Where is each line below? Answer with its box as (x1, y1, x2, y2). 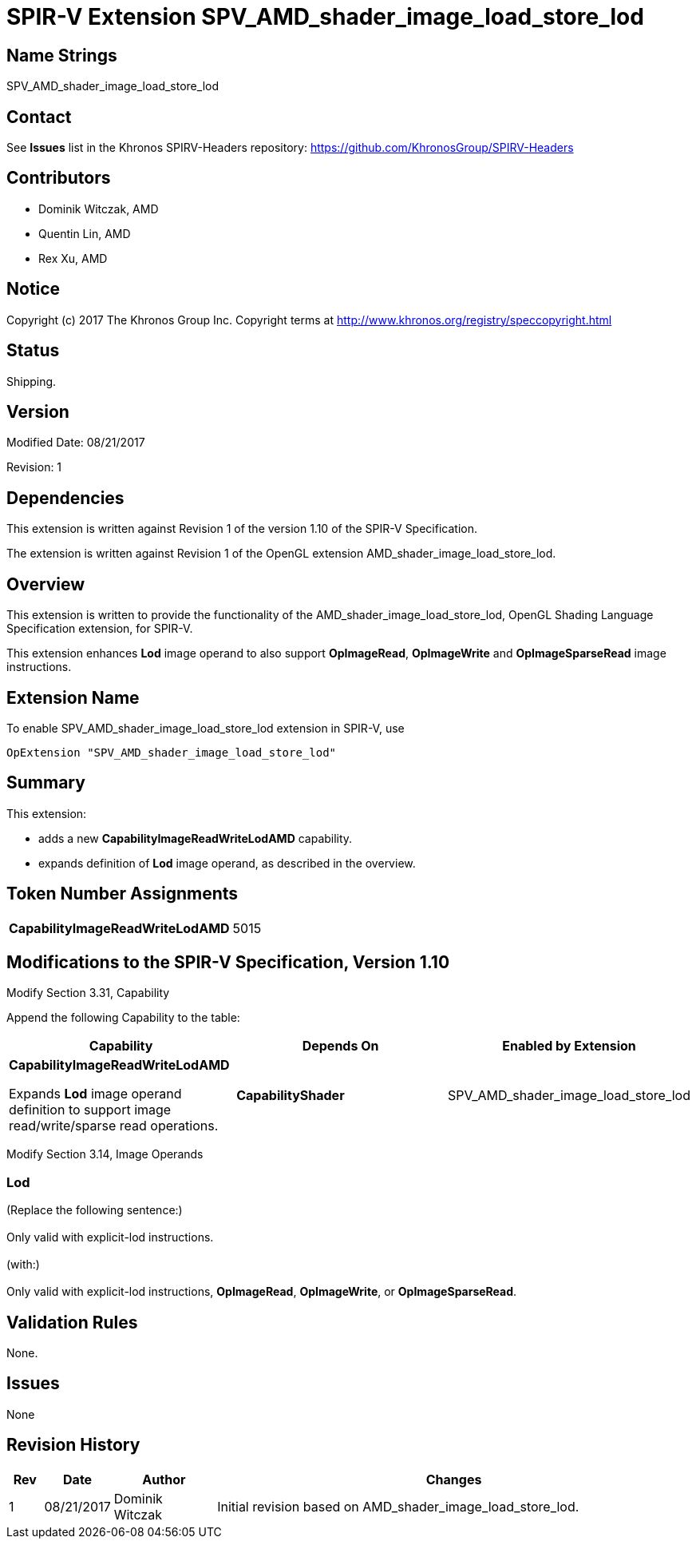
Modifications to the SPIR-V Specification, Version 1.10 (6, 952, 450, 973)
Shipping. (6, 374, 57, 388)
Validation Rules (6, 1312, 138, 1333)
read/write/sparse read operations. (9, 1118, 219, 1134)
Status (6, 340, 60, 361)
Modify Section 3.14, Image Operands (6, 1147, 204, 1162)
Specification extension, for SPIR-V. (6, 622, 193, 636)
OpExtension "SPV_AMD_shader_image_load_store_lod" (6, 745, 337, 759)
